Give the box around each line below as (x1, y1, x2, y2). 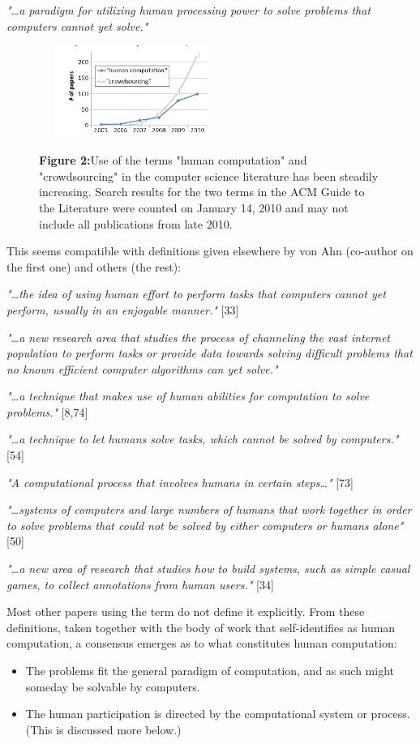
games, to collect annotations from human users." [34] (6, 575, 274, 592)
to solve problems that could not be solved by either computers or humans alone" (6, 516, 404, 533)
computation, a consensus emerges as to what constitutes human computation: (6, 635, 397, 652)
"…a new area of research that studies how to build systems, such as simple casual (6, 560, 410, 577)
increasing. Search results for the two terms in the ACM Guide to (39, 183, 365, 200)
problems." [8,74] (6, 403, 88, 420)
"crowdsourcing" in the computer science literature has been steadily (39, 167, 379, 184)
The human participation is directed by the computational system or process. (25, 705, 410, 722)
